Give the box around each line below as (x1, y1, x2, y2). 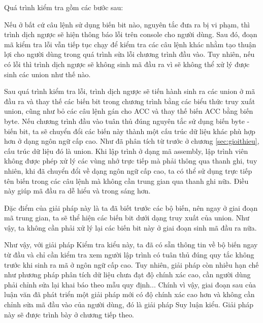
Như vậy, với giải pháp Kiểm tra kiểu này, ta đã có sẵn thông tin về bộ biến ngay (4, 239, 258, 250)
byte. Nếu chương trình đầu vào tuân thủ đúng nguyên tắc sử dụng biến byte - (4, 115, 250, 126)
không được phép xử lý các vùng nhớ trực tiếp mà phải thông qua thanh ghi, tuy (4, 155, 257, 166)
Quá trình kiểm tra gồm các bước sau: (4, 2, 123, 12)
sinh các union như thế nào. (4, 69, 91, 79)
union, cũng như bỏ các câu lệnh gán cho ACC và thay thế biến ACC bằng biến (4, 106, 253, 116)
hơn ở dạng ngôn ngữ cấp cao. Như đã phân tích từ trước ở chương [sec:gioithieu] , (4, 136, 259, 146)
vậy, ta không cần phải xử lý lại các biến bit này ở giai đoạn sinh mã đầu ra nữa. (4, 222, 257, 233)
